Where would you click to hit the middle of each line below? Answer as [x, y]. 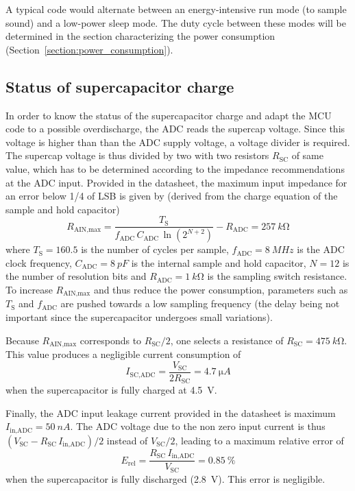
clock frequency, [39, 262]
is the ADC [321, 249]
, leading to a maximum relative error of [259, 440]
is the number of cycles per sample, [155, 249]
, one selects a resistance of [227, 340]
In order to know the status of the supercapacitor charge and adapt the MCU [169, 115]
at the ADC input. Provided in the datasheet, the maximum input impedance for [176, 182]
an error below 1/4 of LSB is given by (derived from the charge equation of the [172, 196]
